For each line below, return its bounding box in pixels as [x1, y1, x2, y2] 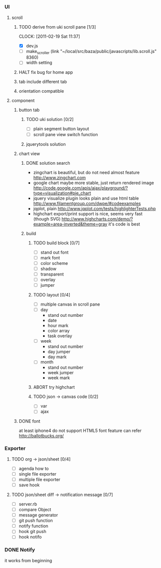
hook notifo [18, 534, 42, 540]
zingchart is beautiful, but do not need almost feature [33, 169, 140, 175]
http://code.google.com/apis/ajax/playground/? [33, 185, 128, 190]
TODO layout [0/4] [33, 292, 71, 298]
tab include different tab [18, 79, 67, 85]
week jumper [48, 370, 74, 376]
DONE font [18, 418, 41, 424]
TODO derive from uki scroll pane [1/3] [18, 24, 97, 30]
